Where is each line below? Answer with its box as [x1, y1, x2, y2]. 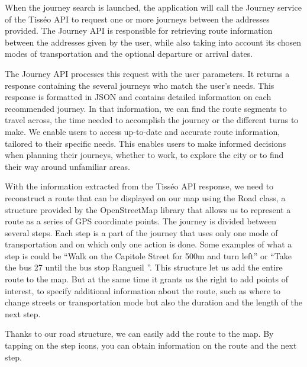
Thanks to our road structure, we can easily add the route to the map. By [5, 327, 274, 340]
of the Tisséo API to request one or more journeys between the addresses [5, 12, 270, 25]
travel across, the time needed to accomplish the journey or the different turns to [5, 114, 299, 126]
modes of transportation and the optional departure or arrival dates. [5, 47, 253, 60]
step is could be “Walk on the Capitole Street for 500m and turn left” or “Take [5, 249, 292, 262]
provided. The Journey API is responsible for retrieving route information [5, 24, 273, 37]
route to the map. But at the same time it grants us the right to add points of [5, 273, 288, 285]
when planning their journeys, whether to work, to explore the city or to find [5, 149, 284, 161]
